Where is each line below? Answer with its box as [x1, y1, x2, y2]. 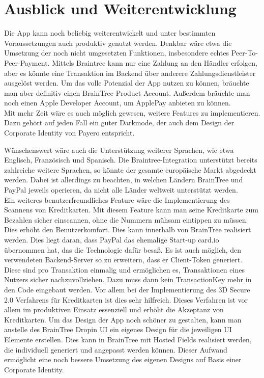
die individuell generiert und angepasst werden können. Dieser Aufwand [4, 344, 227, 355]
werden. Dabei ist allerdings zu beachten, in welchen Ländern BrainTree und [4, 174, 243, 185]
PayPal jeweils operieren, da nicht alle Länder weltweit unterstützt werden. [4, 184, 238, 195]
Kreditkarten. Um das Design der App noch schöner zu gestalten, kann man [4, 314, 242, 325]
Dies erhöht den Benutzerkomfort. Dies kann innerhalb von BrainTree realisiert [4, 224, 251, 235]
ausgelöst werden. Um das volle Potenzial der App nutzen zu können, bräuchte [4, 77, 249, 88]
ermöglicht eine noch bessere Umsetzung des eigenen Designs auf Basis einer [4, 354, 242, 365]
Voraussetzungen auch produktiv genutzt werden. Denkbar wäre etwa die [4, 37, 232, 48]
